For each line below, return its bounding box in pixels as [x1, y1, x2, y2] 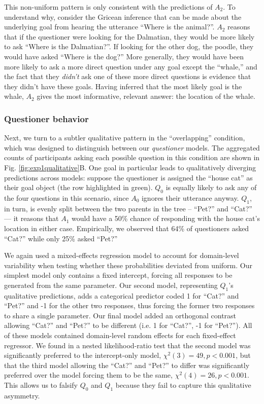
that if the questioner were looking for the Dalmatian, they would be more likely [4, 31, 255, 42]
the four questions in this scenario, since [4, 192, 129, 203]
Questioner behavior [4, 112, 89, 125]
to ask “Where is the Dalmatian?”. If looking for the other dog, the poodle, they [4, 41, 254, 52]
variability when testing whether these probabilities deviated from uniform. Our [4, 260, 252, 270]
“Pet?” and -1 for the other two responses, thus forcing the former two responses [4, 300, 255, 311]
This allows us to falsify [4, 380, 78, 390]
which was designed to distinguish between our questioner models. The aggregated [4, 142, 260, 153]
